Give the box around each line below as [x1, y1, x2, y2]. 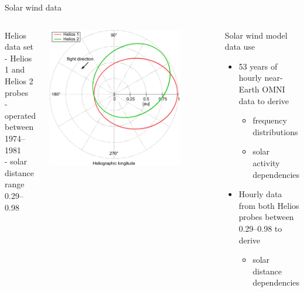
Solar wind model [224, 29, 288, 41]
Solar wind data [5, 1, 62, 13]
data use [224, 40, 255, 53]
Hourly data [239, 188, 282, 200]
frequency [253, 114, 287, 126]
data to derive [239, 94, 289, 107]
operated [5, 109, 36, 121]
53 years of [239, 60, 278, 72]
